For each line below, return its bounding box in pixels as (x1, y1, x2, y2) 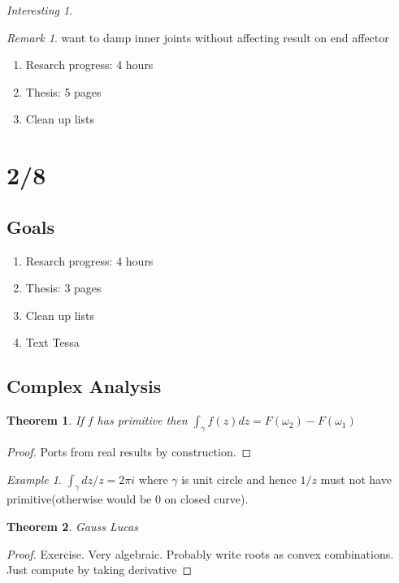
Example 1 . (7, 470, 62, 487)
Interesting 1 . (7, 2, 73, 18)
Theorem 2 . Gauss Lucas (7, 517, 138, 534)
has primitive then (97, 412, 188, 429)
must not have (320, 470, 392, 487)
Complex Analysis (7, 374, 162, 399)
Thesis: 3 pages (25, 279, 102, 296)
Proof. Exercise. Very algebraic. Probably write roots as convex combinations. (7, 545, 394, 562)
